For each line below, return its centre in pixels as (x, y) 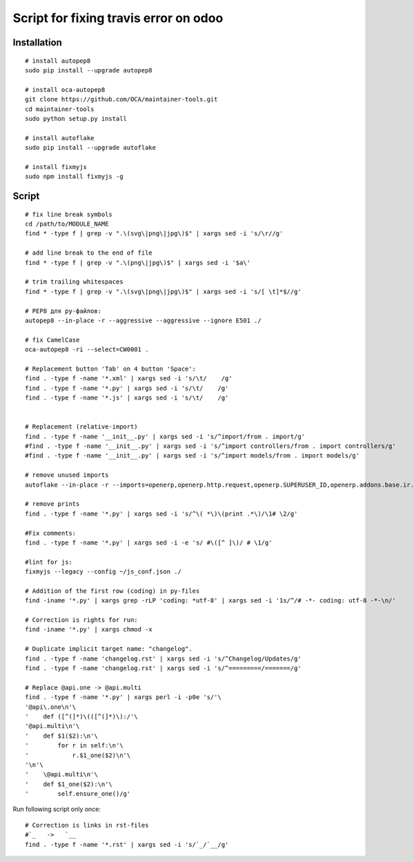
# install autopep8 (58, 61)
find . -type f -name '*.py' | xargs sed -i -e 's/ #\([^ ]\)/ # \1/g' (149, 542)
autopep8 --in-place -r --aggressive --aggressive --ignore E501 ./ (143, 320)
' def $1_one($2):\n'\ (69, 784)
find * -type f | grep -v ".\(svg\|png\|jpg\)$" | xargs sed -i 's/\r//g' (154, 234)
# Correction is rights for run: (81, 620)
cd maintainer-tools (60, 109)
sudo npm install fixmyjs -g (74, 177)
